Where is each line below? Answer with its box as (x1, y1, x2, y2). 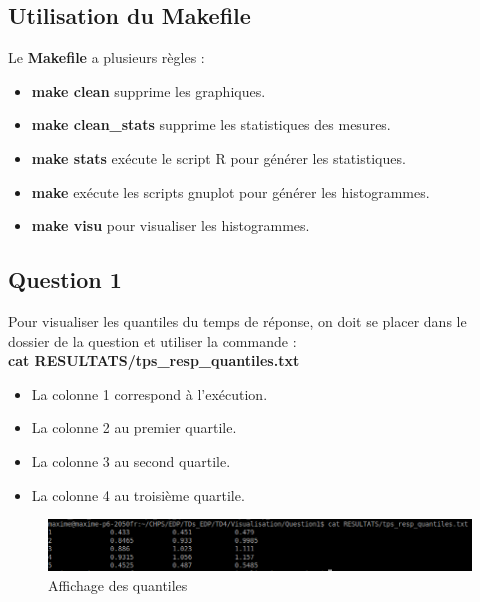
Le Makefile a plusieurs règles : (8, 47, 205, 68)
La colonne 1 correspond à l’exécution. (31, 383, 268, 404)
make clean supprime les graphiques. (31, 80, 266, 101)
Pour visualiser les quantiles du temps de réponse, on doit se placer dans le (8, 310, 467, 331)
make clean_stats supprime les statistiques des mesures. (31, 114, 391, 135)
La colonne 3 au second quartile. (31, 450, 231, 471)
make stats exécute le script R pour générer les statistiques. (31, 147, 406, 168)
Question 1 (8, 264, 122, 295)
